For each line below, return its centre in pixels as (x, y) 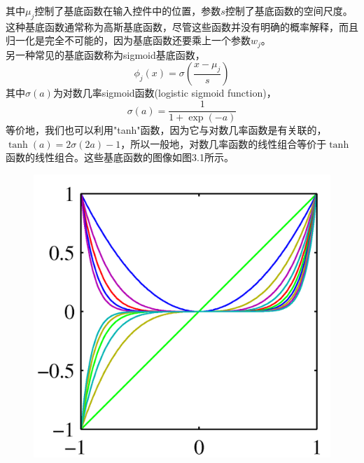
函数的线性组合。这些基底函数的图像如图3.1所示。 (120, 157)
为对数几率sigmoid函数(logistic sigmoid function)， (164, 93)
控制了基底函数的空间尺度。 (289, 11)
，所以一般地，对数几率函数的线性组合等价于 (224, 143)
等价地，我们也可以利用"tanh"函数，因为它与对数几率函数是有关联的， (166, 130)
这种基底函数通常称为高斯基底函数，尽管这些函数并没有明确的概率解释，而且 (182, 26)
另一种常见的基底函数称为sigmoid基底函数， (105, 54)
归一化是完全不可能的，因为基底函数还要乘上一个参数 (128, 40)
